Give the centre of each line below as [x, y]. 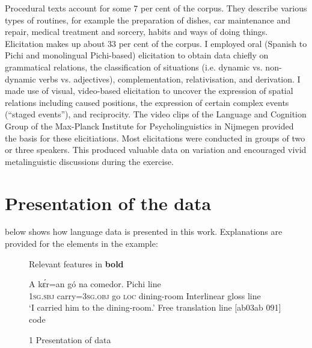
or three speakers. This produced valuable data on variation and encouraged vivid [156, 150]
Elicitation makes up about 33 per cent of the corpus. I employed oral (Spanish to [156, 43]
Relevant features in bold [76, 263]
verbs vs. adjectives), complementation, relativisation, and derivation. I [170, 79]
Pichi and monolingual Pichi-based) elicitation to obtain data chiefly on [137, 55]
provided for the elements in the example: [81, 244]
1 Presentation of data [70, 339]
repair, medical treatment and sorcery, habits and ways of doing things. [136, 32]
